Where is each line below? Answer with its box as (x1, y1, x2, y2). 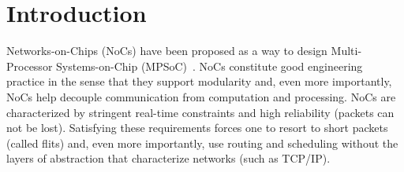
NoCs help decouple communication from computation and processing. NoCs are (6, 88, 396, 104)
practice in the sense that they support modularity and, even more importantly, (6, 73, 392, 90)
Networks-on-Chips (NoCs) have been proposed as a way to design (6, 42, 327, 59)
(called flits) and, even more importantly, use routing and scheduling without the (6, 134, 398, 151)
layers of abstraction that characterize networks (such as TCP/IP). (6, 150, 331, 167)
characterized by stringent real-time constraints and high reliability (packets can (6, 104, 395, 120)
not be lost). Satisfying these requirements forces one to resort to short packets (6, 119, 388, 136)
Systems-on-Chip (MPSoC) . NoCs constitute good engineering (56, 57, 363, 74)
